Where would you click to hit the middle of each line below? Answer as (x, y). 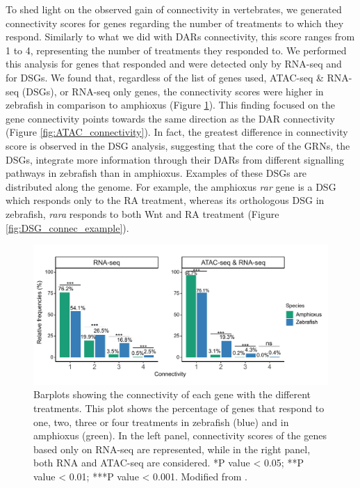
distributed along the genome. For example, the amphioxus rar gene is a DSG (171, 186)
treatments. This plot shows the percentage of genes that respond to (179, 408)
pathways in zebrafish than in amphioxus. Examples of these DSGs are (156, 173)
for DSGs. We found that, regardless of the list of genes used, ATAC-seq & (165, 77)
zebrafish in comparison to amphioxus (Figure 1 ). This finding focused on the (171, 105)
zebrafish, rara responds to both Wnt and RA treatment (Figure (142, 213)
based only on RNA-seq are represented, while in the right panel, (172, 449)
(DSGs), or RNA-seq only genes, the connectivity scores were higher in (173, 91)
